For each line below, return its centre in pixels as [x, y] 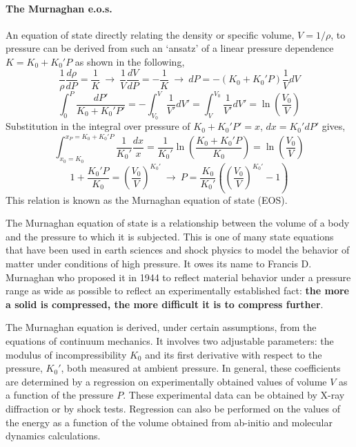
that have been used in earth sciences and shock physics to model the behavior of [178, 250]
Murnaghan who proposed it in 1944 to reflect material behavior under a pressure [178, 277]
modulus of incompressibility [66, 354]
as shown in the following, [130, 61]
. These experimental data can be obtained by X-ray [234, 395]
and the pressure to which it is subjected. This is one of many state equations [170, 236]
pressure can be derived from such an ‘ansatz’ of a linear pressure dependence [170, 48]
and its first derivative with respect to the [234, 354]
